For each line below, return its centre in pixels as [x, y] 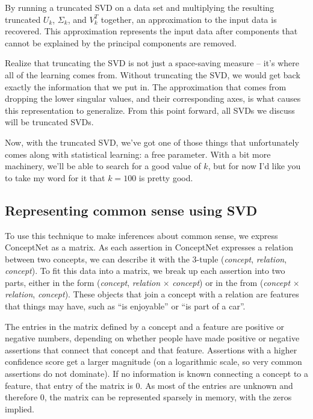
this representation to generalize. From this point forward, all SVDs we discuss [150, 110]
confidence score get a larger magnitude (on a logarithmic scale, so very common [153, 362]
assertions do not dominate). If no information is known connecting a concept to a [156, 374]
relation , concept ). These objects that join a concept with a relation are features [152, 294]
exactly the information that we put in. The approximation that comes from [146, 86]
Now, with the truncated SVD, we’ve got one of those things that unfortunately [152, 142]
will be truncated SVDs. [49, 122]
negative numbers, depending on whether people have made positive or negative [152, 338]
